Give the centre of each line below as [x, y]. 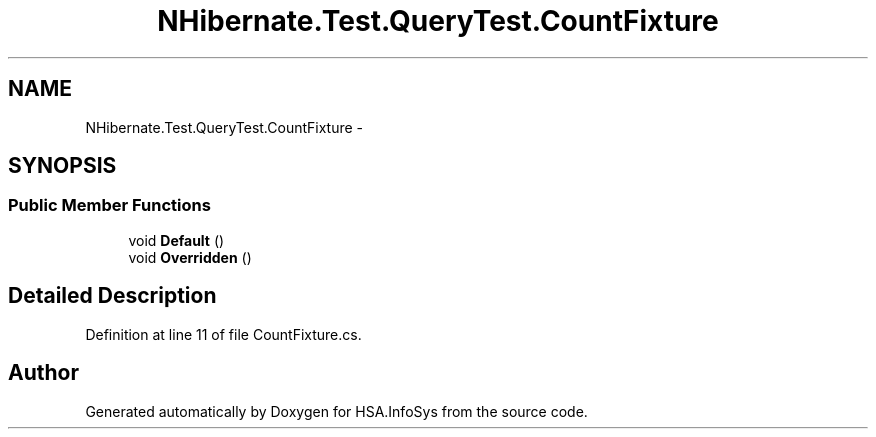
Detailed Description [112, 296]
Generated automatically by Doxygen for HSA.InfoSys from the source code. [336, 411]
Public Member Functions [109, 205]
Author [43, 373]
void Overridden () [190, 257]
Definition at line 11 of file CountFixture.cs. [223, 334]
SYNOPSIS [62, 166]
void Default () [176, 240]
